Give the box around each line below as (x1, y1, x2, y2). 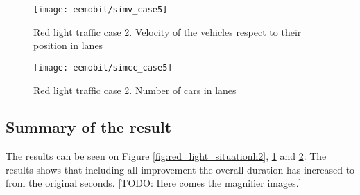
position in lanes (33, 38, 103, 53)
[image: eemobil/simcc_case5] (33, 62, 173, 73)
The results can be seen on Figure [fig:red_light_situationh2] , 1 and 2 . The (6, 149, 327, 163)
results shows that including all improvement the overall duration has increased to (6, 162, 355, 176)
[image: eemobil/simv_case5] (33, 5, 168, 15)
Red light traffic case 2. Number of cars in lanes (33, 82, 237, 97)
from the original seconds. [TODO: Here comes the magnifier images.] (6, 176, 302, 190)
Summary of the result (6, 116, 172, 138)
